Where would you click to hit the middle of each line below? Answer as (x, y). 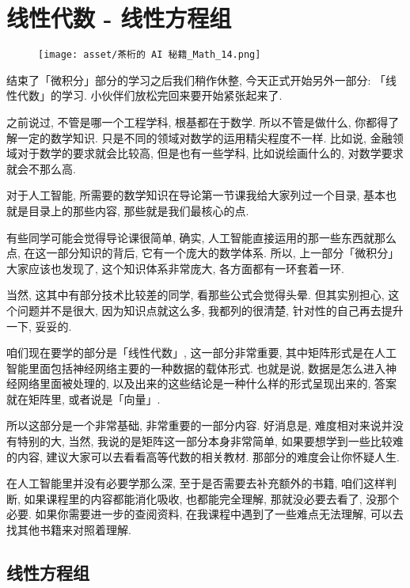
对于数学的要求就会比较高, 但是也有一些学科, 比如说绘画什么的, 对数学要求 (210, 153)
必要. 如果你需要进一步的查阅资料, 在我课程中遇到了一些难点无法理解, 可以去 (205, 514)
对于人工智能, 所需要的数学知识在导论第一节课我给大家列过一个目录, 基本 (196, 195)
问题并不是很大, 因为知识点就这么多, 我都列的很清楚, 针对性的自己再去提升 (210, 310)
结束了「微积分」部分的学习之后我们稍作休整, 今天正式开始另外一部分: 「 (196, 80)
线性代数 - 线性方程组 (119, 18)
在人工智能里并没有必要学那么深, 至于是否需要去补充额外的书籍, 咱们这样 (196, 483)
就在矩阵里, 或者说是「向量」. (84, 398)
